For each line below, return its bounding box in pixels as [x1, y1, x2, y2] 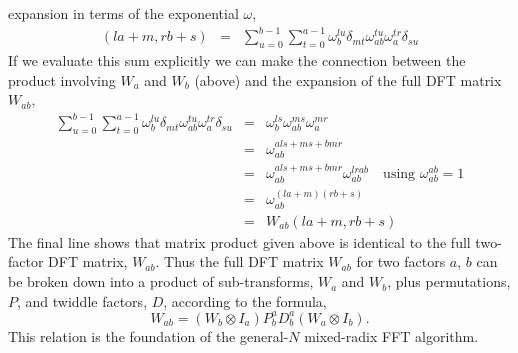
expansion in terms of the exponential [8, 3, 239, 23]
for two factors [356, 251, 446, 272]
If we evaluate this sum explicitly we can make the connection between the [8, 49, 466, 70]
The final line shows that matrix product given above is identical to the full [8, 231, 471, 252]
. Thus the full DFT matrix [155, 251, 324, 272]
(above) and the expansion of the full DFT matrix [194, 69, 502, 90]
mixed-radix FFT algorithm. [304, 325, 479, 346]
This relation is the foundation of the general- [8, 325, 289, 346]
